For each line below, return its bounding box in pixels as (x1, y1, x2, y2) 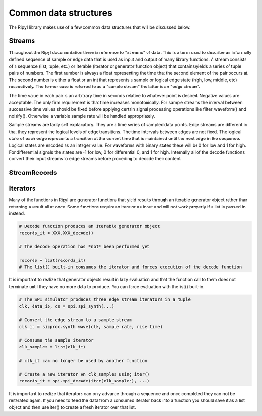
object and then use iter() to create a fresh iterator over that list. (9, 404, 136, 410)
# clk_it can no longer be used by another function (19, 358, 147, 364)
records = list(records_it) (19, 258, 86, 263)
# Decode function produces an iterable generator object (19, 224, 160, 229)
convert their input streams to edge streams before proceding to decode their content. (9, 156, 182, 162)
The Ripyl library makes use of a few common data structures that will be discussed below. (9, 24, 191, 30)
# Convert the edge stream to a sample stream (19, 317, 132, 323)
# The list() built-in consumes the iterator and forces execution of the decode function (19, 264, 242, 270)
